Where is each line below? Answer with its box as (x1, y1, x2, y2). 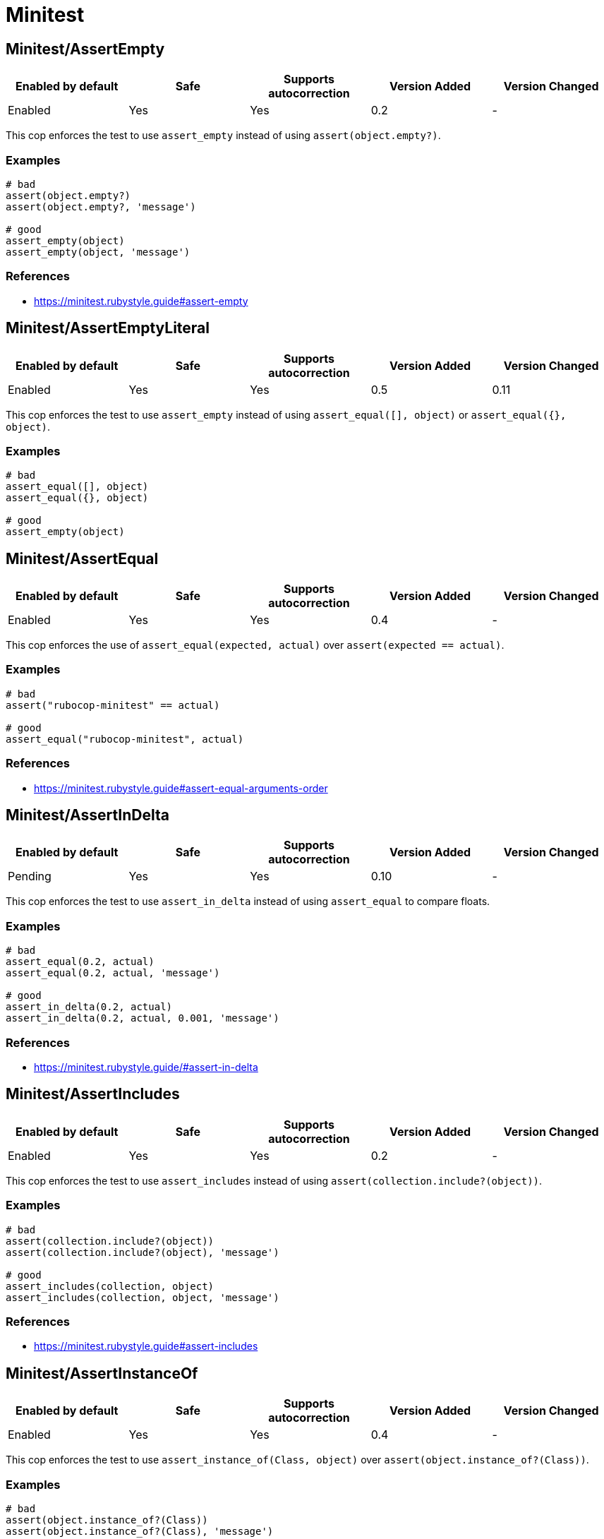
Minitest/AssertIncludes (6, 1085, 180, 1103)
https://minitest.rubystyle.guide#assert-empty (34, 294, 248, 307)
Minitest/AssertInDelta (6, 806, 169, 825)
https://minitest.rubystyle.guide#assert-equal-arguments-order (34, 782, 328, 794)
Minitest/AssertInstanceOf (6, 1364, 198, 1382)
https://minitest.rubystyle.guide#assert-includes (34, 1340, 258, 1353)
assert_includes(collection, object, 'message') (6, 1291, 279, 1303)
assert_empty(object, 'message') (6, 246, 191, 258)
